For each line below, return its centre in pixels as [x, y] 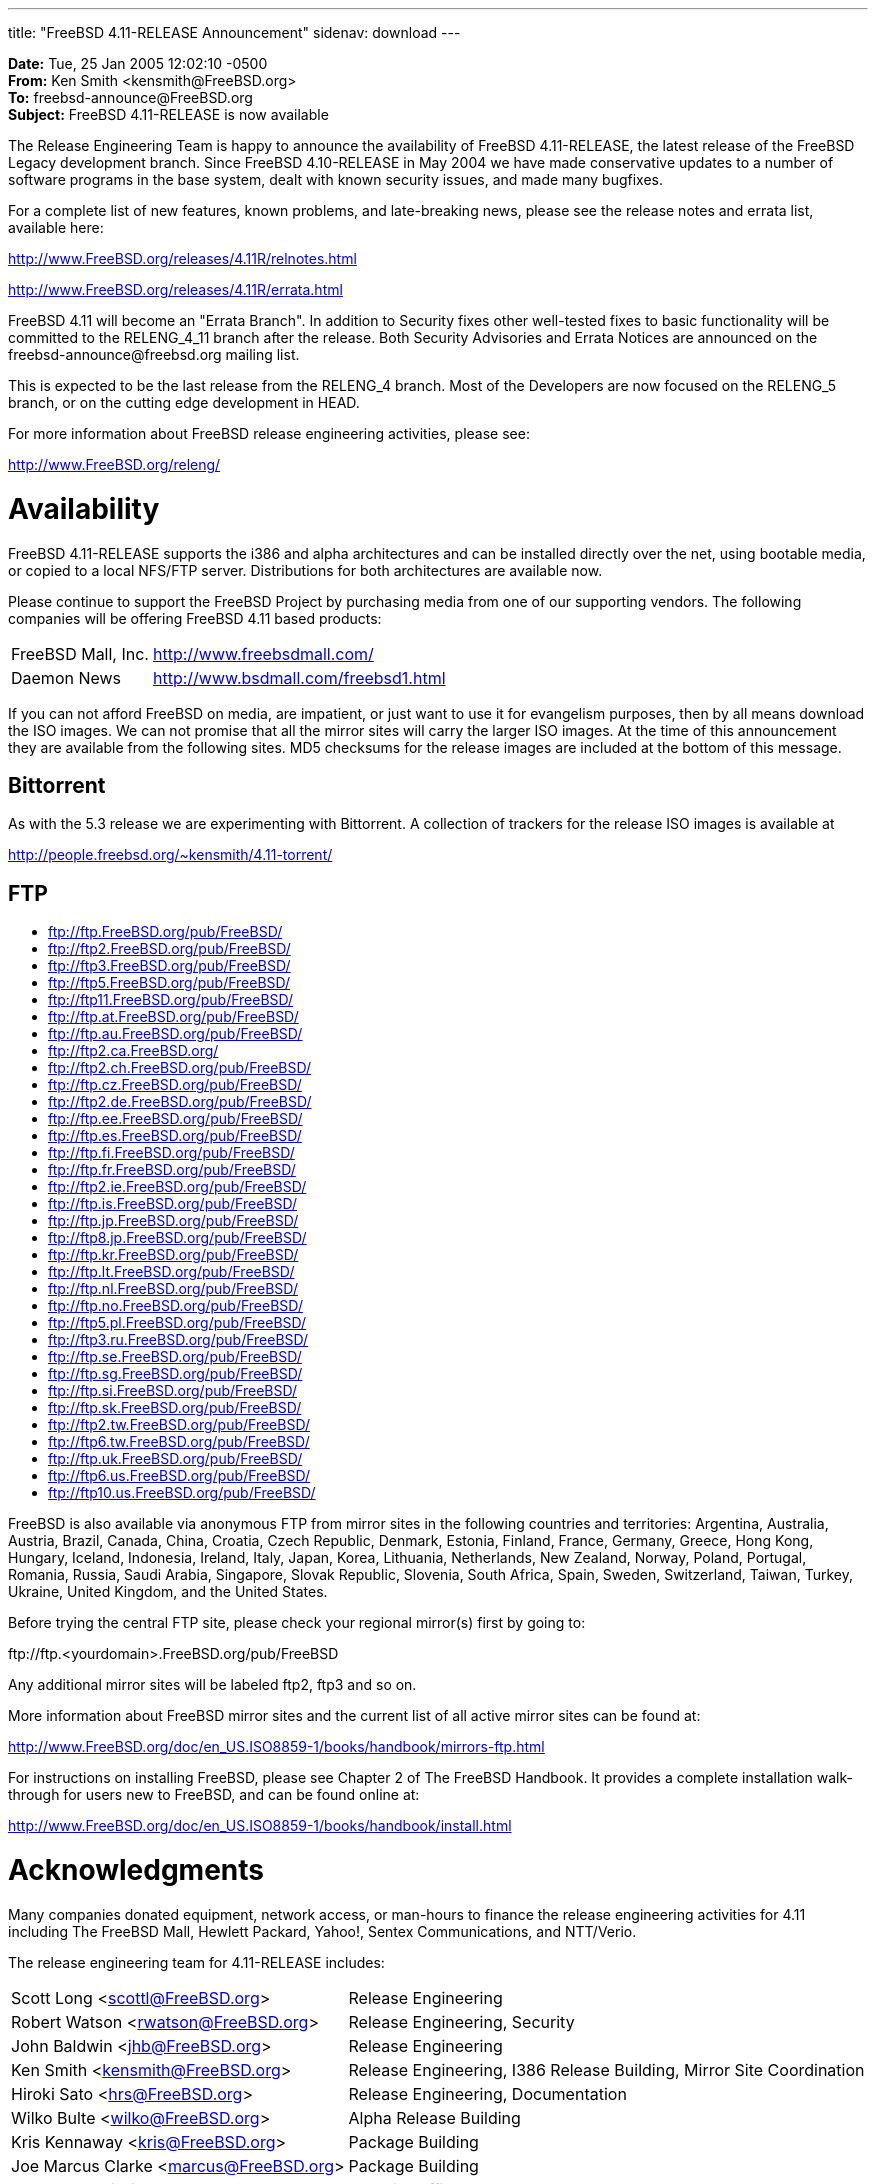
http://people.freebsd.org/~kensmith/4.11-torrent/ [170, 855]
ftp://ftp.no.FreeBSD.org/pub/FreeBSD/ [175, 1306]
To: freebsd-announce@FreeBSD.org [130, 97]
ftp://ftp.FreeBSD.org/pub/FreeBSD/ [165, 932]
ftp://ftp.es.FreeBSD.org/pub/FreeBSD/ [175, 1136]
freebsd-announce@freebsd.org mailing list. [154, 354]
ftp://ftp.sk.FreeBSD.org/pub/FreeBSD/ [175, 1408]
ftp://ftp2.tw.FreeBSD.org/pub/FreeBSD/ [179, 1425]
